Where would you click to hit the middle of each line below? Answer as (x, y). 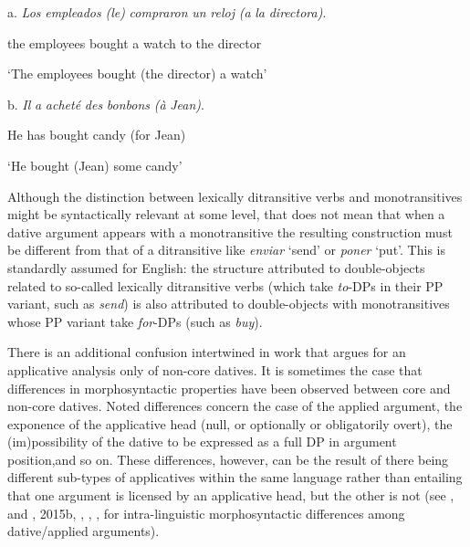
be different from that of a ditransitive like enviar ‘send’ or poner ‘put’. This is (226, 250)
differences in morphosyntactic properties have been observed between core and (229, 388)
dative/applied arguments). (84, 531)
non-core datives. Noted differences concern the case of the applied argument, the (235, 406)
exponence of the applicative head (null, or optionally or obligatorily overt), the (230, 423)
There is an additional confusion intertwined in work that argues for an (207, 352)
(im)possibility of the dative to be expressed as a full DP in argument (202, 442)
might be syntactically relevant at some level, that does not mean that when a (226, 214)
